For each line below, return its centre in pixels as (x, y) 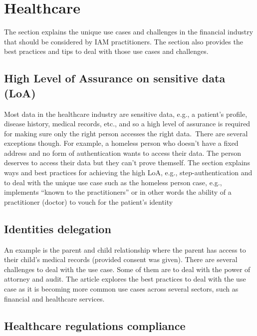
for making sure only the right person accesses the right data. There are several (126, 133)
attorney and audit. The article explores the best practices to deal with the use (125, 279)
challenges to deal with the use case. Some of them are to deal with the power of (127, 269)
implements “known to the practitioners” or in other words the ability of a (118, 192)
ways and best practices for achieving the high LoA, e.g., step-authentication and (128, 172)
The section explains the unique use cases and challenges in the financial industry (129, 32)
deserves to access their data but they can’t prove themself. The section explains (127, 163)
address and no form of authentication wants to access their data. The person (123, 153)
